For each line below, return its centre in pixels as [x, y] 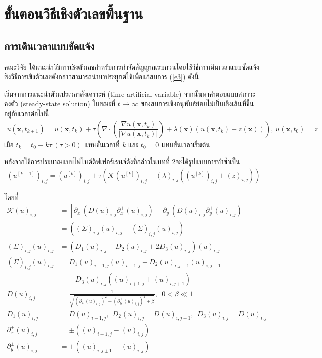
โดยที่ [11, 197]
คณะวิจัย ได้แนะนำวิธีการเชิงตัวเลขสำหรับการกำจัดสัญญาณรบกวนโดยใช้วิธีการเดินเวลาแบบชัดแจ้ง [132, 67]
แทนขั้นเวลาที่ [102, 144]
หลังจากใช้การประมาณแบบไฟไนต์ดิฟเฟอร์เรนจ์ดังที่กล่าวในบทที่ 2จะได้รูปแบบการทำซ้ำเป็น [122, 161]
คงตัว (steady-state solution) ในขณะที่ [60, 104]
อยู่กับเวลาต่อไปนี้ [27, 113]
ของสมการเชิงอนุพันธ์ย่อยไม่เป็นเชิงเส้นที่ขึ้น [197, 104]
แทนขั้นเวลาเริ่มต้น [186, 144]
